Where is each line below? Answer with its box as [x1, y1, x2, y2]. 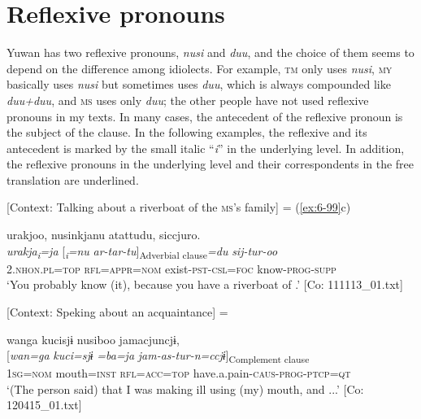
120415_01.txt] [7, 396, 82, 413]
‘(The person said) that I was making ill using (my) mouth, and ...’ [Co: [7, 380, 364, 397]
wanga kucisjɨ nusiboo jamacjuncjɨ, [7, 330, 180, 347]
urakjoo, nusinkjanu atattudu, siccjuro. [7, 226, 201, 243]
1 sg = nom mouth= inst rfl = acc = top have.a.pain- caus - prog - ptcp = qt [7, 364, 351, 382]
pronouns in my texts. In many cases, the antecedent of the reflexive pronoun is [7, 107, 403, 124]
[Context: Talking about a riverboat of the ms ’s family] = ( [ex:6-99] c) [7, 199, 351, 216]
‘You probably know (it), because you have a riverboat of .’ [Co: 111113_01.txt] [7, 276, 403, 293]
